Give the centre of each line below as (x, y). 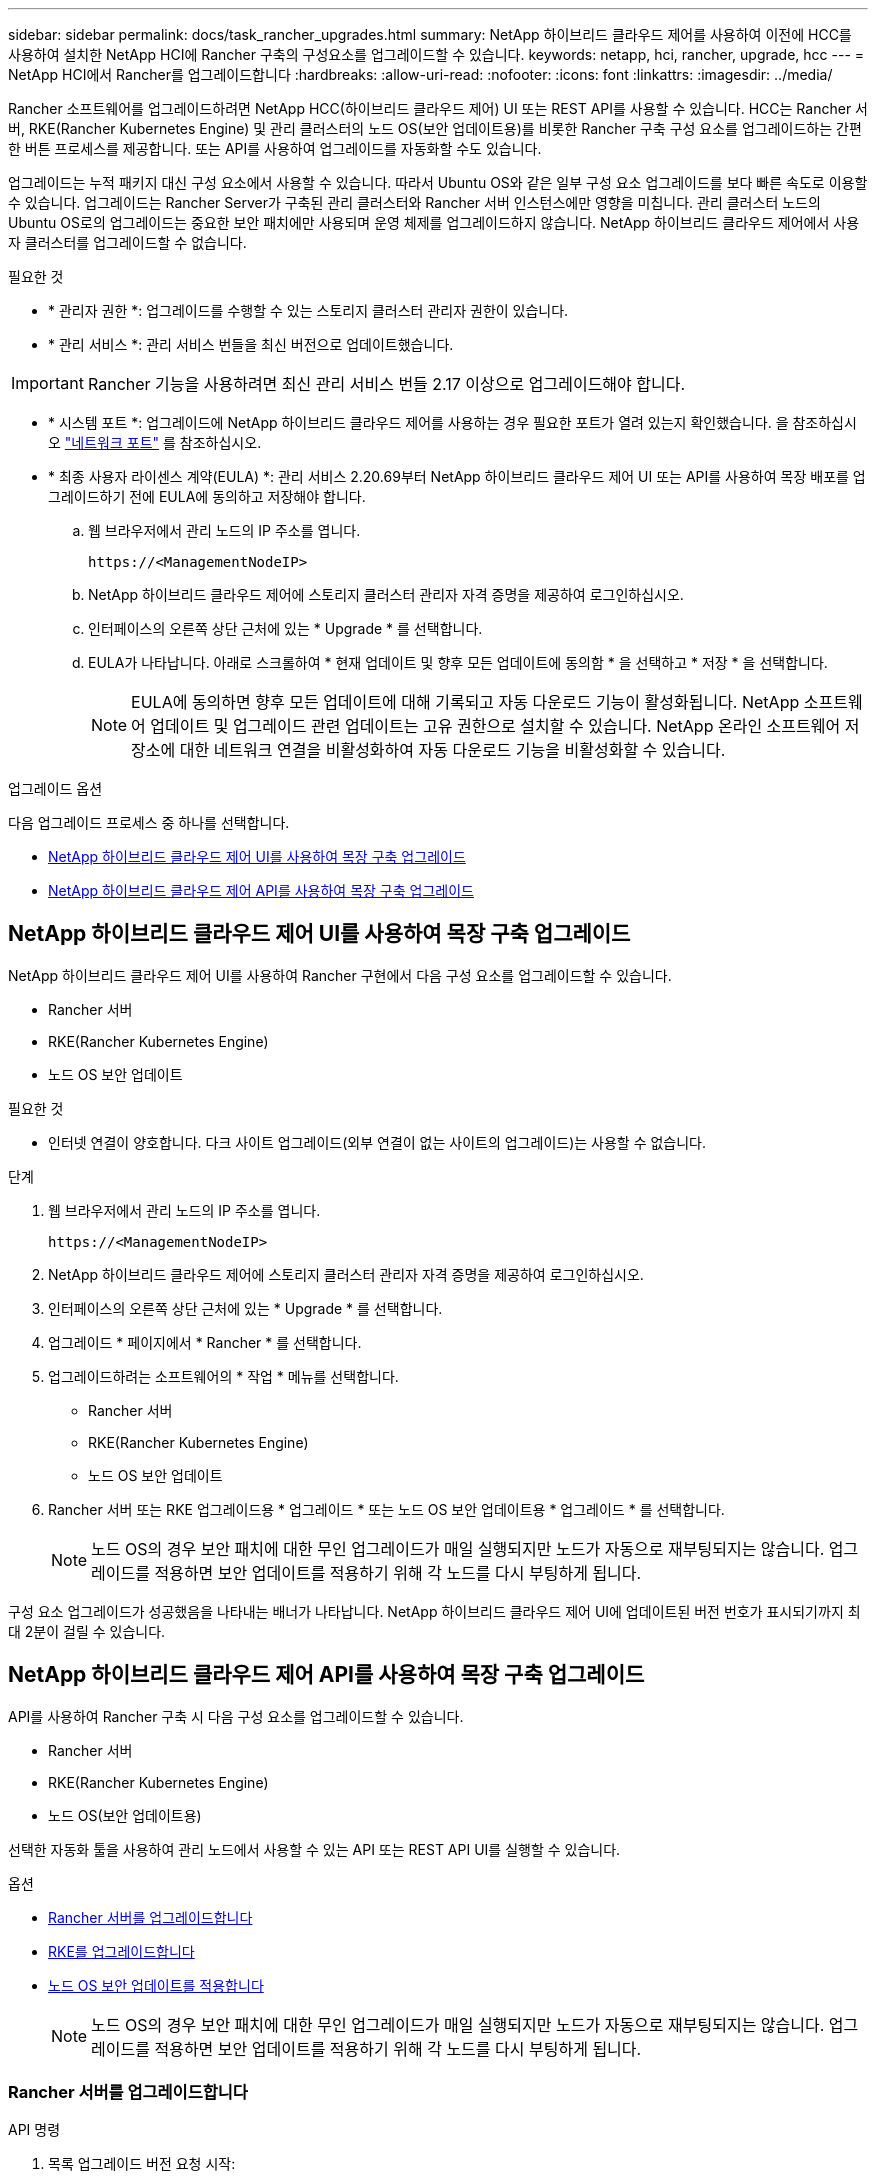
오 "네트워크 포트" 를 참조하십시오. (155, 442)
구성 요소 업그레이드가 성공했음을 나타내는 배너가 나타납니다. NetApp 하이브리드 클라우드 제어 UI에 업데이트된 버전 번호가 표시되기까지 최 (434, 1611)
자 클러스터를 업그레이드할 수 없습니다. (127, 242)
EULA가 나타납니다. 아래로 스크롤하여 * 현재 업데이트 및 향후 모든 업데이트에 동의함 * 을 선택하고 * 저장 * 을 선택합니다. (458, 662)
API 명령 (34, 2130)
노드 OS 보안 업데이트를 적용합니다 (156, 1985)
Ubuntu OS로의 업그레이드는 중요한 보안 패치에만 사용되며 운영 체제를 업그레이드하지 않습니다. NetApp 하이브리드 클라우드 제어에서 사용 (434, 222)
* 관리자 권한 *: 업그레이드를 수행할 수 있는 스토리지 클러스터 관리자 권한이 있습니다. (308, 310)
